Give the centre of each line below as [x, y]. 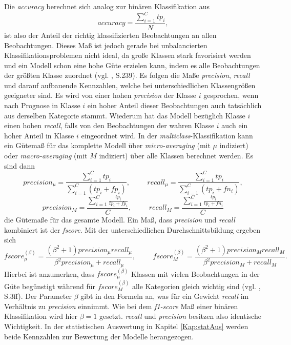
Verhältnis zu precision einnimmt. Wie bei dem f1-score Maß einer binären [121, 306]
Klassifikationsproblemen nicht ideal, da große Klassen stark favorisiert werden [128, 55]
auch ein [235, 125]
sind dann [19, 165]
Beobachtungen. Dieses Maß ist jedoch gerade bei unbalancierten [106, 45]
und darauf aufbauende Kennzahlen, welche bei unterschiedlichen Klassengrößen [130, 85]
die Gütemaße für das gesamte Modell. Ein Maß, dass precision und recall [120, 219]
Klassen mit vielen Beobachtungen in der [195, 273]
